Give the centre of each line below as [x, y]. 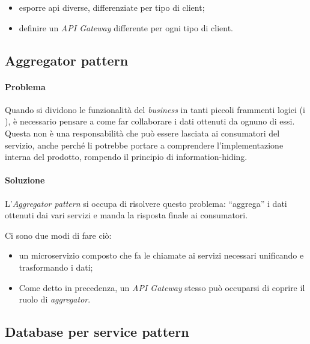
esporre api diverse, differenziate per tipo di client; [112, 7]
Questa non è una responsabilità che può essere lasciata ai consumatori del [142, 133]
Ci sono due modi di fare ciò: [58, 235]
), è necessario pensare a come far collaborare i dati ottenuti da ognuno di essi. [150, 121]
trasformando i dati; [56, 267]
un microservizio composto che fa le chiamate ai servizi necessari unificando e [161, 255]
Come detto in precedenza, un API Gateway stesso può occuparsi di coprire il [162, 287]
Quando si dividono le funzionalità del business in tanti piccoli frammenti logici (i [155, 109]
